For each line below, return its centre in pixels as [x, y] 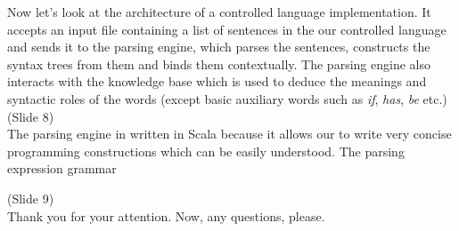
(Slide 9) [31, 198]
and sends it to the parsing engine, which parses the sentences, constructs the [219, 47]
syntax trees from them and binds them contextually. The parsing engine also [219, 64]
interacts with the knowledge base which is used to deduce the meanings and [217, 81]
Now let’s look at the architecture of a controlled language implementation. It [219, 12]
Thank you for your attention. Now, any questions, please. [166, 215]
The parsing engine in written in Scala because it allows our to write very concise [229, 134]
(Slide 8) [31, 116]
